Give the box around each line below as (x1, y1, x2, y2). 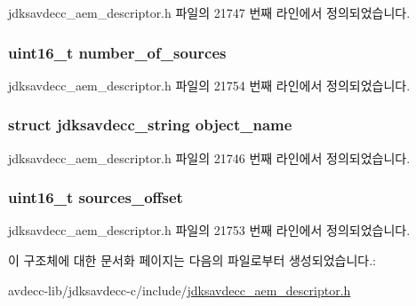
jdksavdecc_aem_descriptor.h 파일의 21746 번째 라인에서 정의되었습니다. (8, 148, 411, 167)
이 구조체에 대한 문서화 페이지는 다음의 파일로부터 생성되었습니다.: (8, 251, 376, 270)
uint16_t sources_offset (8, 186, 183, 208)
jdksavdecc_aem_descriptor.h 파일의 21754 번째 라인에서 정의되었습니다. (8, 75, 411, 94)
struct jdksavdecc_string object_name (8, 114, 292, 136)
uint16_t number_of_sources (8, 41, 227, 63)
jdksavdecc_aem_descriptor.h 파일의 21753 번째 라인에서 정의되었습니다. (8, 221, 411, 239)
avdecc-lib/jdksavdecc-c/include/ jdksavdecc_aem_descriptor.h (8, 280, 351, 299)
